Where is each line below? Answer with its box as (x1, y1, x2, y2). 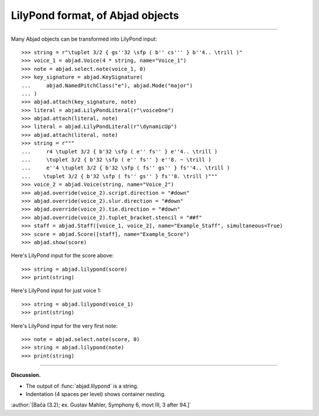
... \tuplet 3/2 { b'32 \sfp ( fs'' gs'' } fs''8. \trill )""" (21, 173, 218, 179)
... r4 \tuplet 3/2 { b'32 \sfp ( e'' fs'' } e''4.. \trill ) (21, 148, 218, 155)
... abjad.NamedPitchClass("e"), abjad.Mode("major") (21, 82, 193, 89)
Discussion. (11, 372, 41, 379)
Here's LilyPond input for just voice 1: (11, 287, 102, 294)
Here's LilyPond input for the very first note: (11, 322, 118, 329)
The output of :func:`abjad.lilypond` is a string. (25, 382, 139, 389)
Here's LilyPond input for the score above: (11, 252, 114, 259)
